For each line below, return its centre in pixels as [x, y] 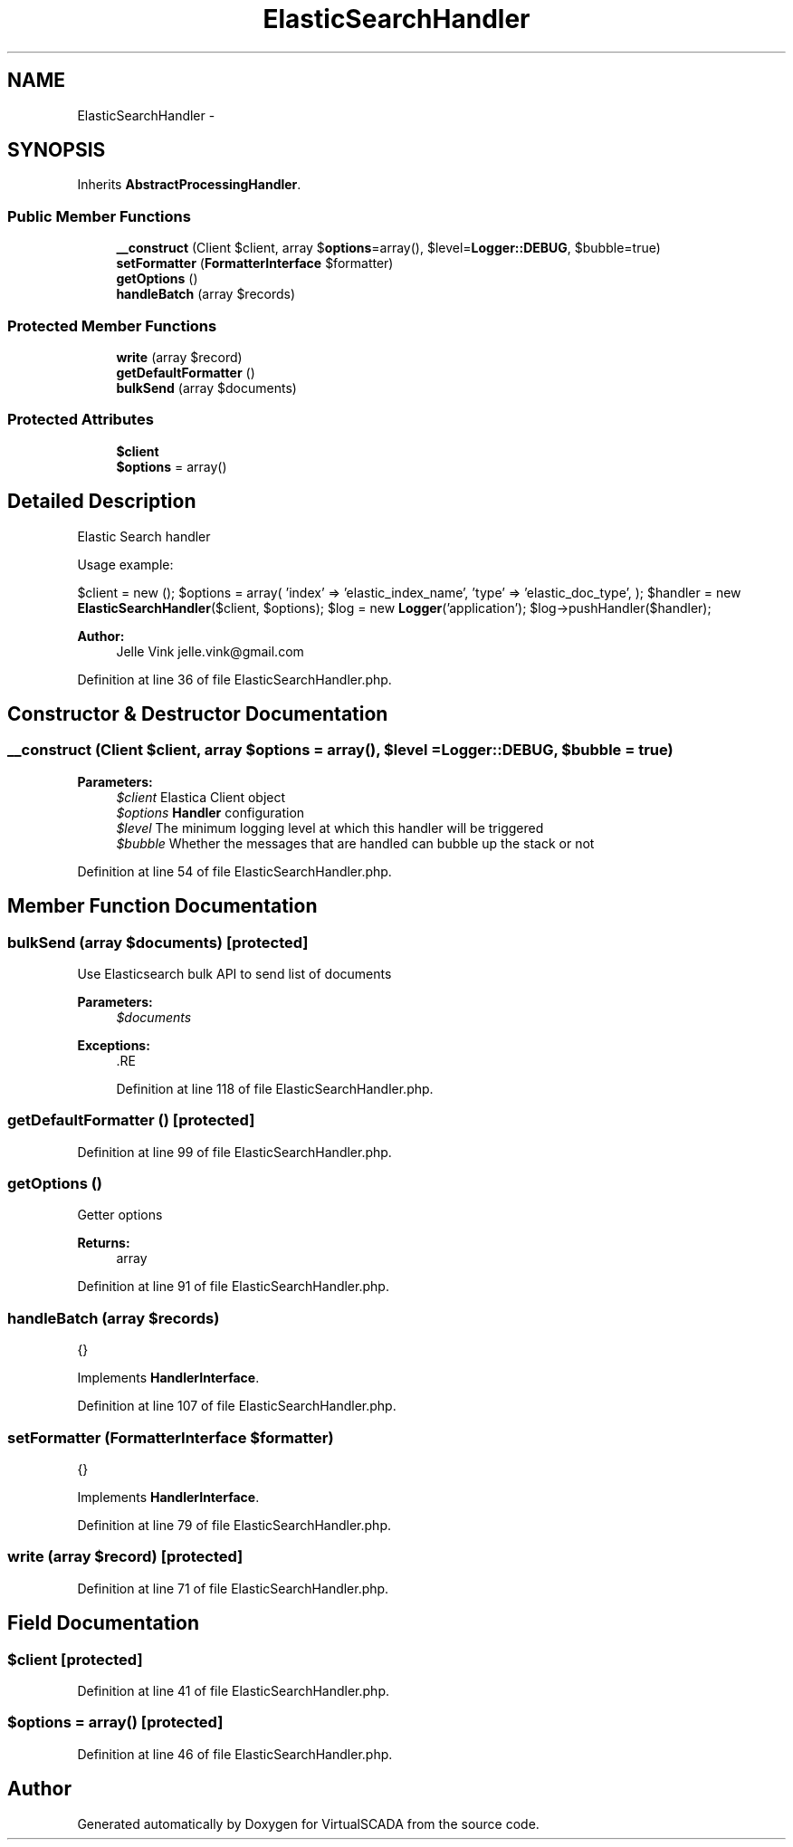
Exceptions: [114, 1045]
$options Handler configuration [210, 812]
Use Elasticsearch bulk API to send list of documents [234, 973]
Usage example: [125, 564]
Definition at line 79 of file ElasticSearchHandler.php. [234, 1525]
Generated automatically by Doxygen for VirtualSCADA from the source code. [308, 1823]
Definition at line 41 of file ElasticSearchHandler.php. [234, 1690]
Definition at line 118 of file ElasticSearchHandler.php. [275, 1088]
